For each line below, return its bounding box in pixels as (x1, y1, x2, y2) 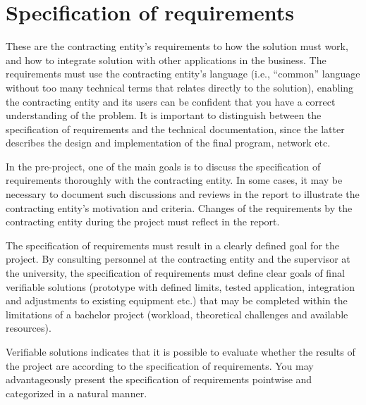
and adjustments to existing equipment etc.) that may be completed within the (6, 293, 348, 308)
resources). (6, 320, 51, 335)
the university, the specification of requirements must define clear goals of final (6, 266, 345, 280)
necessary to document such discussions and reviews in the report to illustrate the (6, 187, 360, 201)
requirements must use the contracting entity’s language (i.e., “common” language (6, 66, 360, 81)
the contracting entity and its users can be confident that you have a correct (6, 94, 336, 108)
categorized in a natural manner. (6, 385, 147, 400)
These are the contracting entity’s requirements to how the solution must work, (6, 39, 348, 54)
